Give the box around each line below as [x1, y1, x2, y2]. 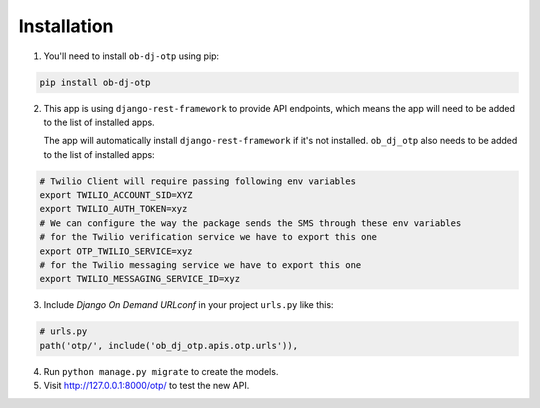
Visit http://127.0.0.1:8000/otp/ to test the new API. [43, 380, 250, 392]
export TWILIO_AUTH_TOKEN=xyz [39, 203, 188, 215]
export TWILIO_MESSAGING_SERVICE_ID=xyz [39, 273, 240, 285]
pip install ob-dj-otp [39, 76, 151, 88]
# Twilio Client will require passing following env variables [39, 175, 357, 187]
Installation [18, 15, 114, 37]
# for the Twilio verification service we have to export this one [39, 231, 378, 243]
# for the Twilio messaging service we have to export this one [39, 260, 362, 271]
